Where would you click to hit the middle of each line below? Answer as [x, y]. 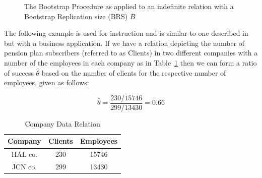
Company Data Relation [62, 123]
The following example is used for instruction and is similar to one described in [126, 33]
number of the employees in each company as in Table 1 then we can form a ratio [130, 62]
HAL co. [24, 154]
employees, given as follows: [47, 82]
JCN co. [24, 167]
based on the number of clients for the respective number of [134, 72]
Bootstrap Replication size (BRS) [76, 16]
